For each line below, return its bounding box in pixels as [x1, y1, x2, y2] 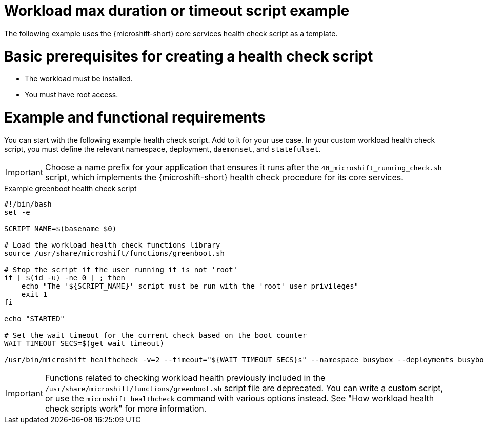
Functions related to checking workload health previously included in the [45, 372, 326, 383]
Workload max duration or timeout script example [4, 2, 350, 19]
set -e [4, 208, 30, 216]
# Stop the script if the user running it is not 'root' [4, 265, 238, 274]
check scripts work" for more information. [45, 403, 207, 414]
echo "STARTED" [4, 314, 65, 323]
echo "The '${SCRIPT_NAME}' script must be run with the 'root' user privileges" [21, 281, 359, 290]
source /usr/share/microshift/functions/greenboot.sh [4, 249, 225, 257]
